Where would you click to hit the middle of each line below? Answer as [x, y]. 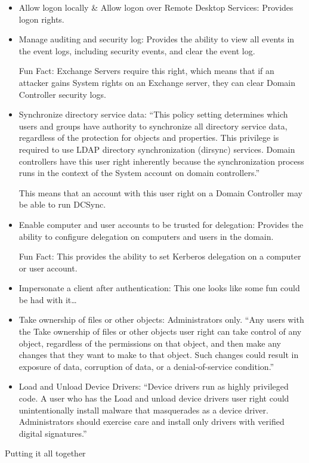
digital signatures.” [53, 433]
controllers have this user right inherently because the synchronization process [161, 161]
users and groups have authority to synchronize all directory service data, [153, 126]
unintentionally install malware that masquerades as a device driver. [143, 410]
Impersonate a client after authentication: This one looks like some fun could [159, 288]
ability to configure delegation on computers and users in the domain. [146, 236]
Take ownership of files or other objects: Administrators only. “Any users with [161, 320]
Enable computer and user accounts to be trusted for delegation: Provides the [161, 224]
